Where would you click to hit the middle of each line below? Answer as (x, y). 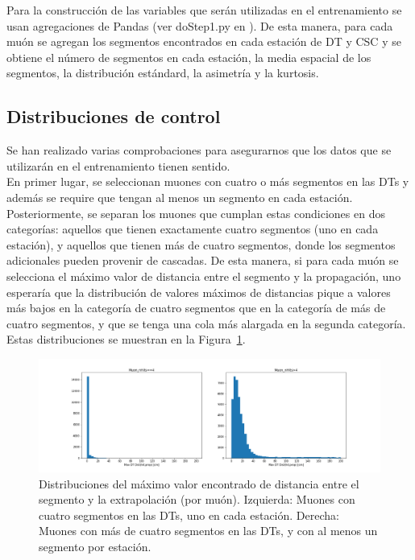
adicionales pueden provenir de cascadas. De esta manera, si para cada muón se (203, 260)
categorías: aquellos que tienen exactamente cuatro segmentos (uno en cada (193, 229)
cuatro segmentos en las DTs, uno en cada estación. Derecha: (189, 515)
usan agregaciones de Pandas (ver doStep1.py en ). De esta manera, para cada (200, 25)
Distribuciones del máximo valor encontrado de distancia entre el (199, 483)
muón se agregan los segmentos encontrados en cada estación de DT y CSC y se (204, 41)
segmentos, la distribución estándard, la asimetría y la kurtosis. (163, 73)
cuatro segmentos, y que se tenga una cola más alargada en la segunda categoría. (206, 323)
